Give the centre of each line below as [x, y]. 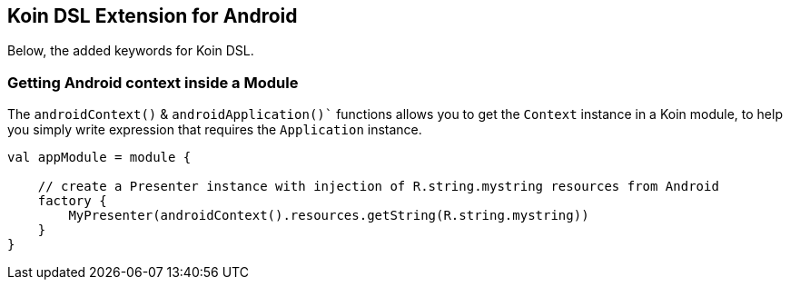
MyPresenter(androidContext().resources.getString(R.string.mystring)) [329, 216]
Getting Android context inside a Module [153, 82]
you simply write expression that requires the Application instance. [215, 130]
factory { [72, 201]
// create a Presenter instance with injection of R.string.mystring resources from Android [378, 187]
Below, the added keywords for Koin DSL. [131, 51]
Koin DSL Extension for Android [153, 16]
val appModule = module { [99, 158]
